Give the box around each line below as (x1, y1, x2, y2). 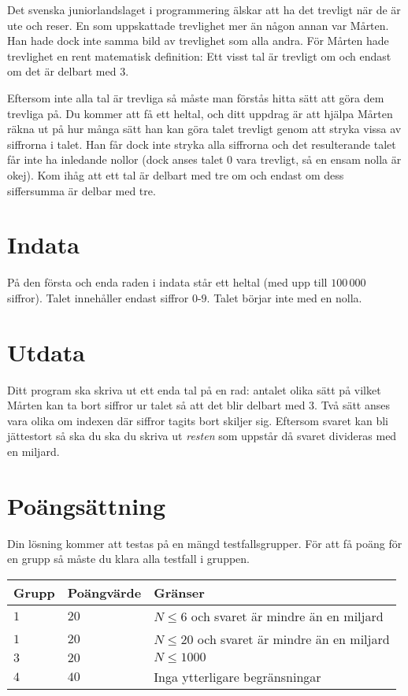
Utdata (7, 335, 86, 368)
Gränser (154, 583, 205, 602)
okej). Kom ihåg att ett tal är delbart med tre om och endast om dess (7, 166, 344, 183)
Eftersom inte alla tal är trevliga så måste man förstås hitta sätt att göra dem (7, 89, 384, 106)
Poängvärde (67, 583, 142, 602)
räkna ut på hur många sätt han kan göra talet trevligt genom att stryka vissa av (7, 120, 402, 137)
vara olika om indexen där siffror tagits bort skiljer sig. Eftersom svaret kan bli (7, 412, 388, 428)
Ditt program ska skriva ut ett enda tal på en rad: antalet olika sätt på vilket (7, 381, 381, 398)
